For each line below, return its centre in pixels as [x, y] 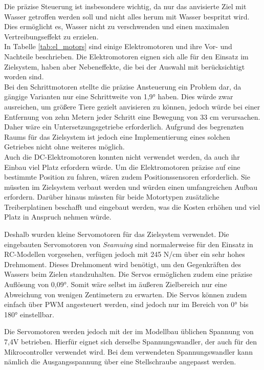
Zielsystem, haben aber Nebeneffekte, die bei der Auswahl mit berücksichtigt [125, 66]
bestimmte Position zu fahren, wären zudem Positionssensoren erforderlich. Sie [127, 177]
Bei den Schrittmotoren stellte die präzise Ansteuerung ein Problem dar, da [123, 86]
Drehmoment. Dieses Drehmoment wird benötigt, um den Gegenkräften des [123, 264]
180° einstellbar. [29, 314]
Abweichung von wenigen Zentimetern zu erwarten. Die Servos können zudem [126, 294]
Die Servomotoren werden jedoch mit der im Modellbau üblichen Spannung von [129, 331]
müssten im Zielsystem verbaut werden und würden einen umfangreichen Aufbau [131, 187]
